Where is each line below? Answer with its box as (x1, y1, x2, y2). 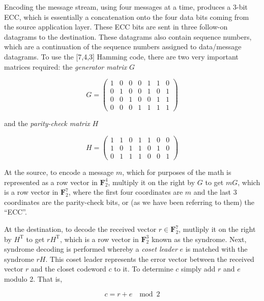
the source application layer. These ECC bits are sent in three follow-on (4, 21, 228, 32)
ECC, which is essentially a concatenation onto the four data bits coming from (4, 11, 249, 22)
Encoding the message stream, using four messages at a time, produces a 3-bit (4, 2, 248, 12)
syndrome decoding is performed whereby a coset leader (4, 244, 178, 254)
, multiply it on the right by (108, 176, 195, 187)
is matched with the (185, 244, 248, 254)
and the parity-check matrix (4, 118, 90, 129)
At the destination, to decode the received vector (4, 224, 157, 234)
